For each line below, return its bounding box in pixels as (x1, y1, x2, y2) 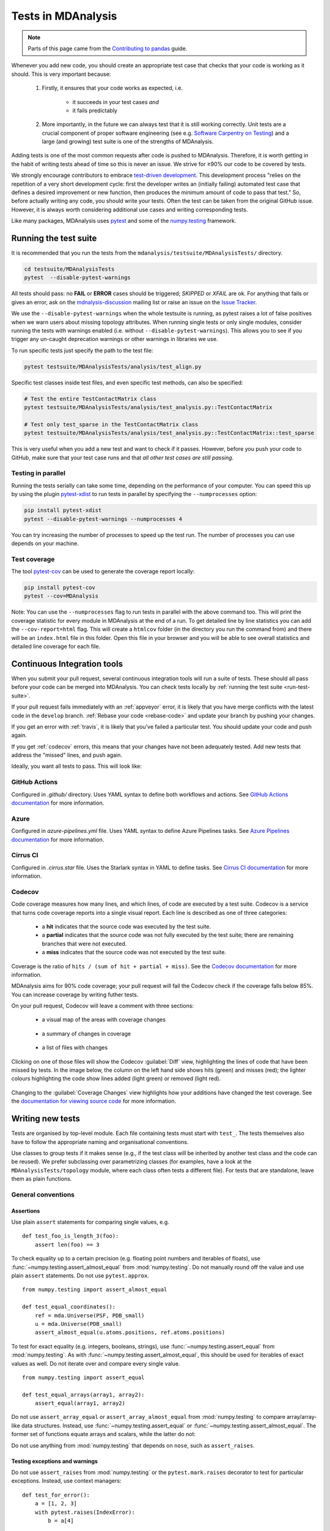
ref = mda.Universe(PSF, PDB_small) (34, 1312, 145, 1319)
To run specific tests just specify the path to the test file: (11, 347, 153, 354)
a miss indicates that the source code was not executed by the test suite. (42, 949, 226, 956)
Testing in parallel (11, 469, 65, 478)
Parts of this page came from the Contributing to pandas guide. (28, 45, 188, 52)
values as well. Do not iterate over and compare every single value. (11, 1360, 180, 1367)
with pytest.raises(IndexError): (34, 1508, 136, 1516)
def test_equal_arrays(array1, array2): (22, 1391, 145, 1398)
